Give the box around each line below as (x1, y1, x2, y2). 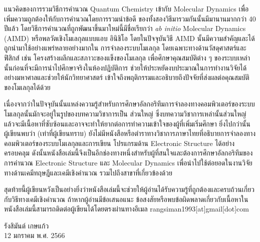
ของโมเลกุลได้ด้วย (4, 81, 51, 92)
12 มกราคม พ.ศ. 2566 (4, 230, 65, 240)
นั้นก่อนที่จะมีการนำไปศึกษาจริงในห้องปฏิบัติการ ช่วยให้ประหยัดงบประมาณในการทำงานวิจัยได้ (4, 62, 247, 72)
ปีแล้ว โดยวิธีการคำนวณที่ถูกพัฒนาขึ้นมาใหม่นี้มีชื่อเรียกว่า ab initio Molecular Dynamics (4, 23, 246, 33)
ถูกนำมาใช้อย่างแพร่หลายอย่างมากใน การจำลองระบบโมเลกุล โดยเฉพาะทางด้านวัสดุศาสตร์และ (4, 42, 246, 53)
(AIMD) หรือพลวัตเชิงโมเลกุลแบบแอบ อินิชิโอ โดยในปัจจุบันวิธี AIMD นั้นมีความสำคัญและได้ (4, 32, 255, 43)
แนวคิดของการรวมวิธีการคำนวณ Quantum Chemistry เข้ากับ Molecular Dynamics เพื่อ (4, 3, 249, 13)
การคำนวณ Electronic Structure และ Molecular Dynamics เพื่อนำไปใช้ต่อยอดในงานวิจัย (4, 157, 252, 167)
